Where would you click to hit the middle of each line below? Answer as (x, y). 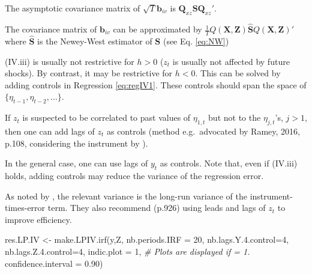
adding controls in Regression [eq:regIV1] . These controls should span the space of (156, 84)
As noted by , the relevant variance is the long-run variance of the (126, 196)
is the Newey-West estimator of (95, 41)
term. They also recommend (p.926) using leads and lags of (157, 208)
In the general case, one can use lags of (76, 163)
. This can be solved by (238, 73)
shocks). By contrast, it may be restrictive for (89, 73)
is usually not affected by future (231, 61)
